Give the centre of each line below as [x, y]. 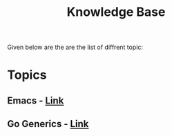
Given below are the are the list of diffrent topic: [75, 47]
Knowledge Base [116, 12]
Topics [27, 75]
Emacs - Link [36, 100]
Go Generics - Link [48, 124]
